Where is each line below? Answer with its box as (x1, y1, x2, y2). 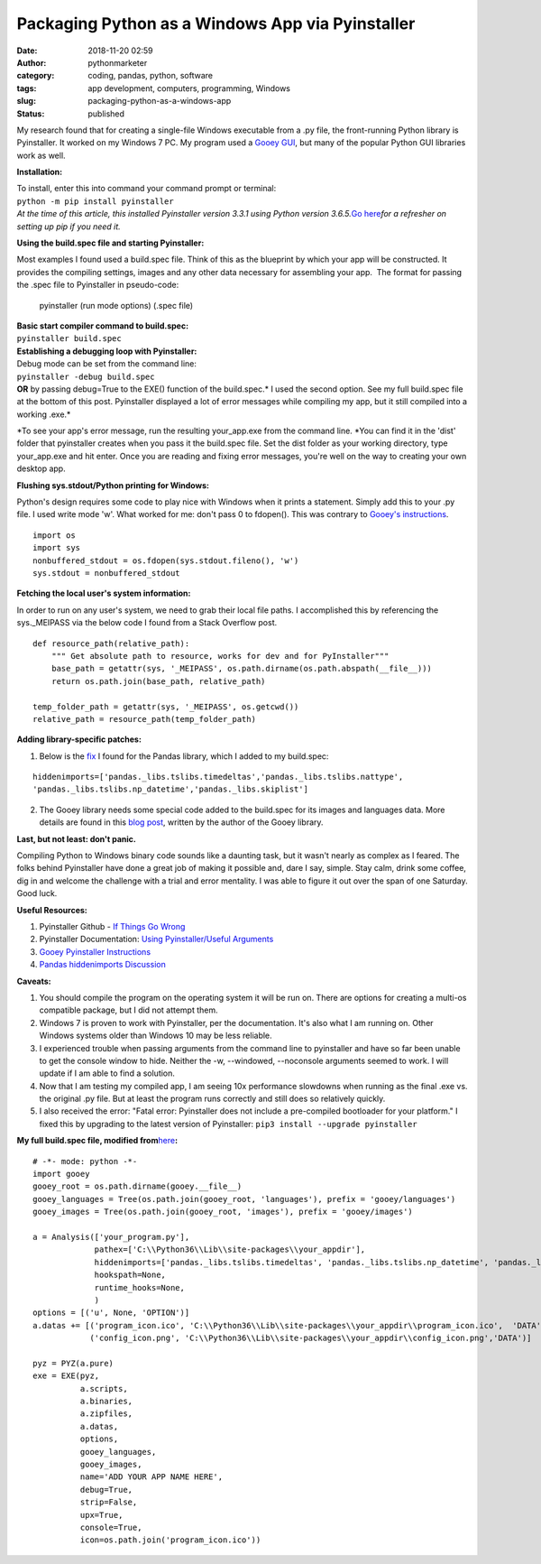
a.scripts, (79, 1384, 128, 1393)
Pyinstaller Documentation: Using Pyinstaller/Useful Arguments (39, 934, 274, 945)
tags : (16, 82, 37, 94)
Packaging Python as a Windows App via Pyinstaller (16, 14, 416, 33)
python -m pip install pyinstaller (16, 196, 175, 207)
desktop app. (16, 463, 67, 474)
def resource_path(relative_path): (32, 638, 190, 649)
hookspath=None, (94, 1270, 167, 1281)
